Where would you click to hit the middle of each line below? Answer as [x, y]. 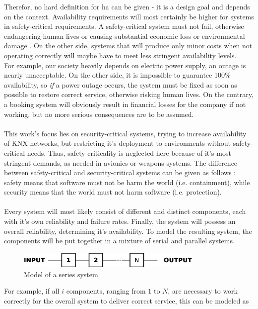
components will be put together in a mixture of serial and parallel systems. [119, 241]
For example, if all [32, 291]
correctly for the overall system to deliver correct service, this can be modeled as [127, 300]
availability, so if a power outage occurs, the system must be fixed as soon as [121, 84]
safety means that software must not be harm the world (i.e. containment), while [127, 182]
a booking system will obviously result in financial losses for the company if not [125, 104]
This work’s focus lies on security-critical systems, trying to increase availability [125, 133]
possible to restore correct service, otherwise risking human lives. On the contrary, [129, 94]
